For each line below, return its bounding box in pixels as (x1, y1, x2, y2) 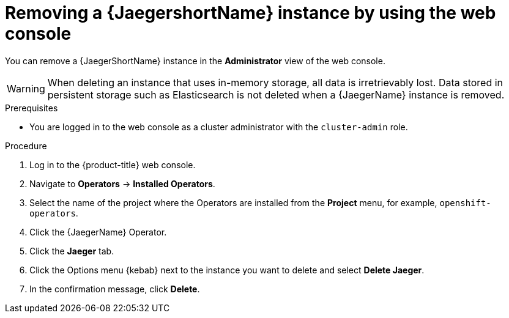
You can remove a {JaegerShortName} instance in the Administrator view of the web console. (5, 55, 385, 66)
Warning (7, 82, 45, 95)
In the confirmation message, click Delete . (29, 283, 200, 294)
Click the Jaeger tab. (29, 245, 114, 256)
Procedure (5, 140, 47, 151)
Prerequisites (5, 102, 58, 113)
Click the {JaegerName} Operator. (29, 226, 167, 237)
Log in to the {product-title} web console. (29, 159, 196, 170)
